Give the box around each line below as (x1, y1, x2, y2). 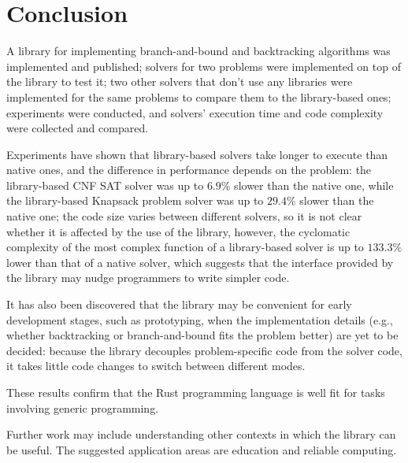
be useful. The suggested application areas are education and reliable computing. (6, 441, 397, 457)
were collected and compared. (6, 120, 149, 136)
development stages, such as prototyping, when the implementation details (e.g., (6, 311, 393, 328)
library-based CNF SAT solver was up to (6, 176, 204, 193)
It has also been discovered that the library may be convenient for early (6, 296, 352, 313)
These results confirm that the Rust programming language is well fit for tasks (6, 384, 385, 400)
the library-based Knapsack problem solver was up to (6, 192, 264, 209)
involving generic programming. (6, 399, 159, 416)
